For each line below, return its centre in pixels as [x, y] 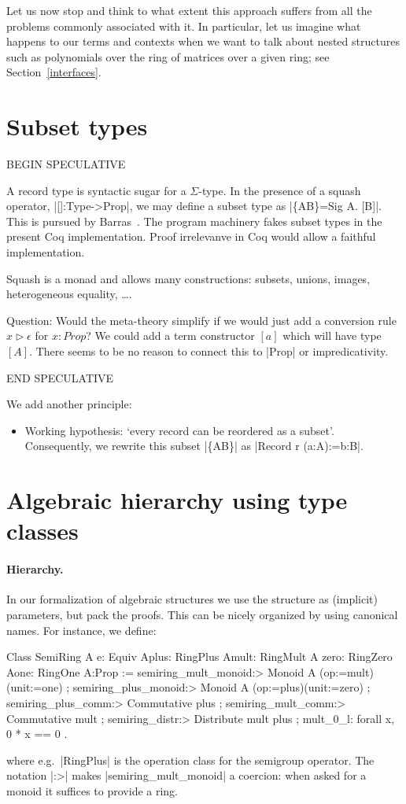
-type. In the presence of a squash [280, 190]
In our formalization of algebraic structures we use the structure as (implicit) [192, 599]
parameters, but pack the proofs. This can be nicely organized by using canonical [202, 614]
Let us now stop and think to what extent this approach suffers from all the [189, 10]
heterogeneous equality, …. [69, 294]
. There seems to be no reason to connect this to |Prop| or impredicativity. [209, 351]
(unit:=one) [35, 687]
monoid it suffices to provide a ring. [92, 790]
